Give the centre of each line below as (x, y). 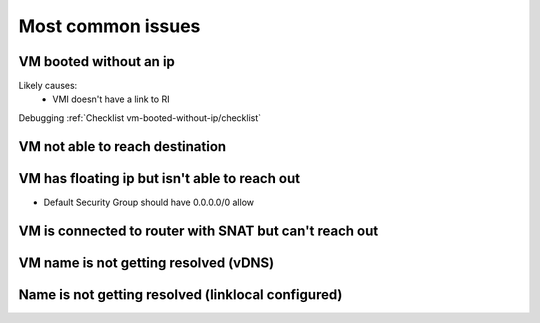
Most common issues (109, 26)
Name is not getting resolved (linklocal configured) (180, 294)
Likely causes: (48, 86)
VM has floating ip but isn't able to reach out (159, 178)
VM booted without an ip (96, 61)
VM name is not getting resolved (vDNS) (146, 262)
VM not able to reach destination (122, 146)
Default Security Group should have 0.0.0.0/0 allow (149, 202)
